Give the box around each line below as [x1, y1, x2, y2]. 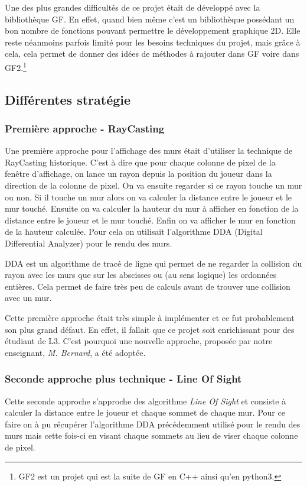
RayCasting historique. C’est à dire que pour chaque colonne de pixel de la [5, 155, 276, 168]
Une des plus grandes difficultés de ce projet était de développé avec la [5, 1, 260, 13]
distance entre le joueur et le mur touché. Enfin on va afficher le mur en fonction [5, 213, 296, 226]
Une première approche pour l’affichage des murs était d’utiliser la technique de [5, 144, 293, 157]
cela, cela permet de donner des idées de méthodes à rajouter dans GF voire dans [5, 47, 299, 60]
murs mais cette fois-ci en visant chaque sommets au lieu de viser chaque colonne [5, 429, 298, 442]
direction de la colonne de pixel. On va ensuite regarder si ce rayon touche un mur [5, 179, 302, 191]
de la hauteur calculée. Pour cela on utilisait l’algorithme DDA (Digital [5, 225, 263, 238]
